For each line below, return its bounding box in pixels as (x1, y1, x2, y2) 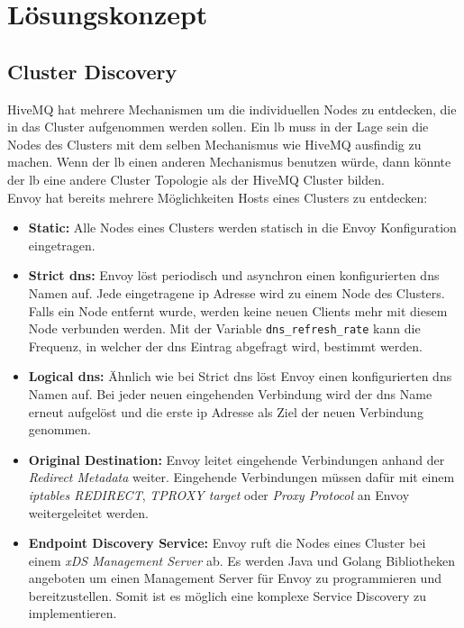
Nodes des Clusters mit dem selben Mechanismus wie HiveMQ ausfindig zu (7, 134, 422, 153)
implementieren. (28, 604, 117, 623)
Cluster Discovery (7, 57, 177, 85)
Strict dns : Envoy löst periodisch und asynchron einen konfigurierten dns (28, 266, 440, 285)
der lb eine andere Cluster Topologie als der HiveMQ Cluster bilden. (7, 169, 385, 188)
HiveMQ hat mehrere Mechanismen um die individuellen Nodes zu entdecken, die (7, 99, 457, 118)
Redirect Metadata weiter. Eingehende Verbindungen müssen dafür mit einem (28, 468, 455, 487)
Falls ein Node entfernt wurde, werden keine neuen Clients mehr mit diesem (28, 301, 448, 320)
